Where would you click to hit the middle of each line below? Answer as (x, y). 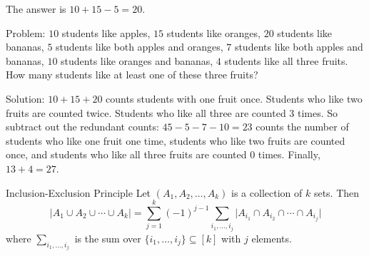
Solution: (25, 98)
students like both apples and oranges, (140, 47)
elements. (272, 238)
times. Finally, (289, 154)
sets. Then (337, 192)
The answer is (36, 9)
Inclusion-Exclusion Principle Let (79, 192)
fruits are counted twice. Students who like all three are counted (146, 112)
